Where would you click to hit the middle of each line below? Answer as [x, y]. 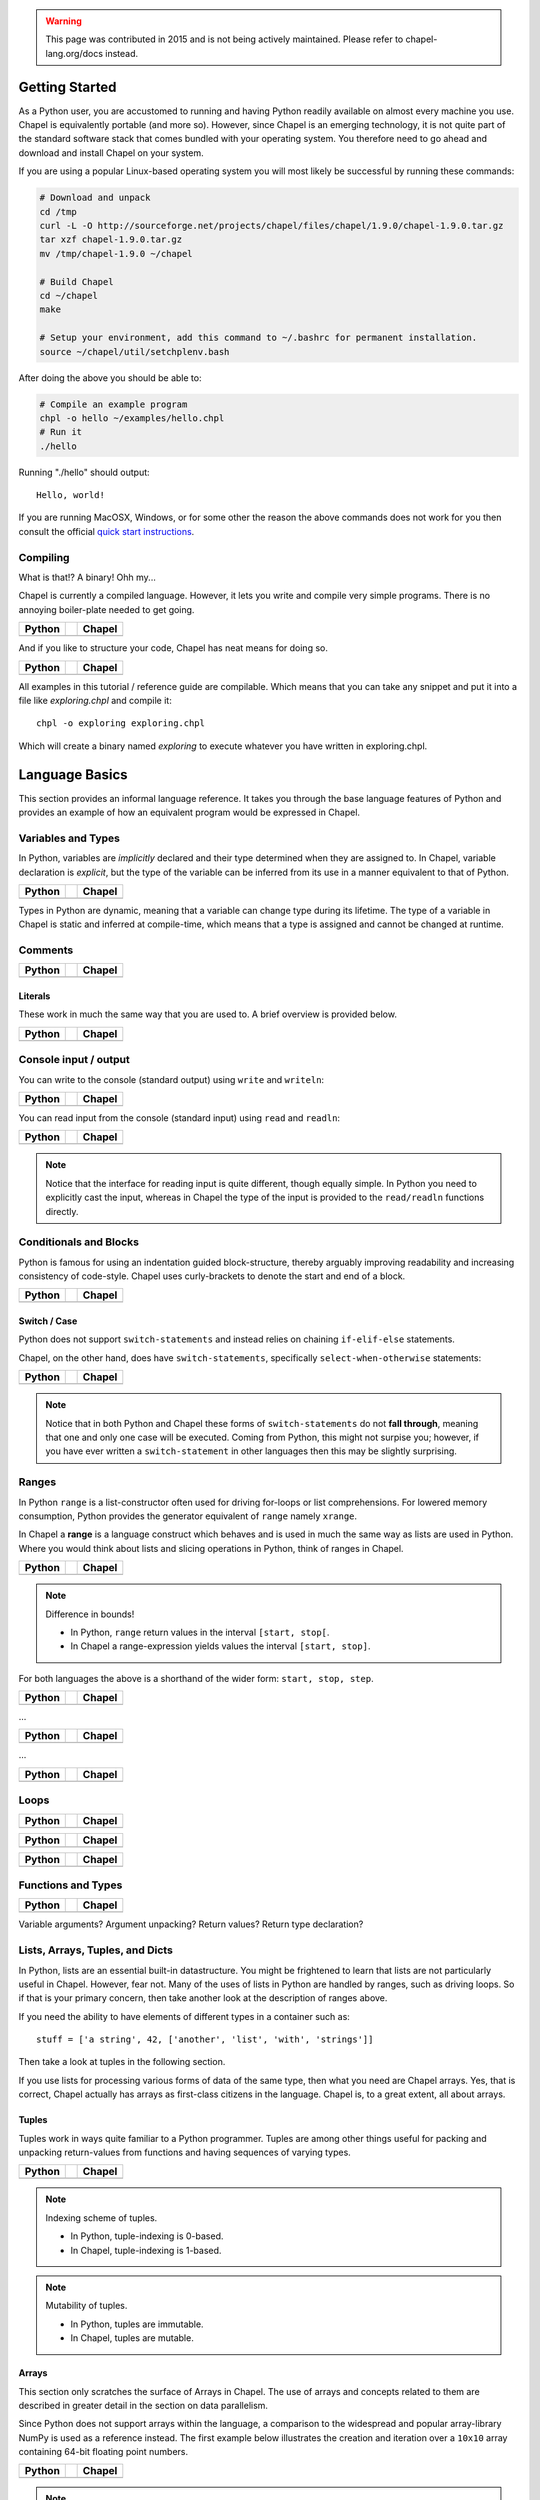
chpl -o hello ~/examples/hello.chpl [132, 418]
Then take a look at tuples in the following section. [122, 2062]
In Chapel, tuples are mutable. [132, 2338]
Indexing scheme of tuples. [101, 2217]
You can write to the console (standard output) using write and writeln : [171, 1079]
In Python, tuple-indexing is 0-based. [147, 2236]
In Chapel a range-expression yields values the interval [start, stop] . [220, 1646]
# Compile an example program [113, 404]
